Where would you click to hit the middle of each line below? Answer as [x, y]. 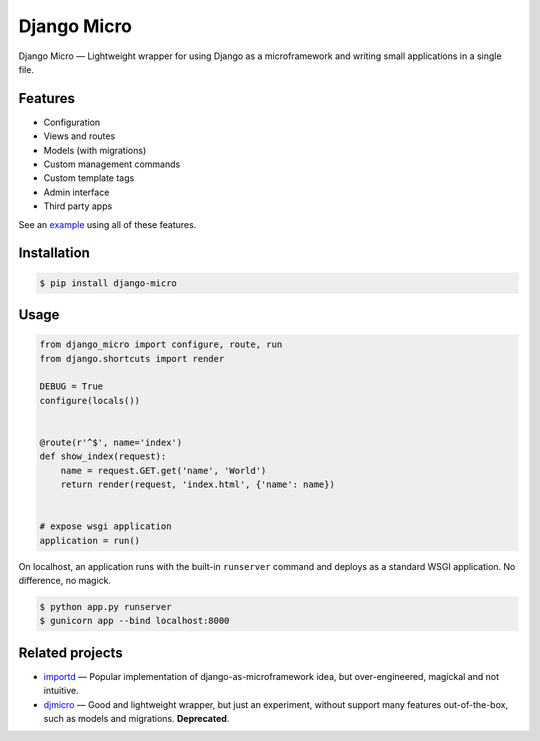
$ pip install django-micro [108, 283]
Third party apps [78, 206]
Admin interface [76, 192]
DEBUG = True [71, 386]
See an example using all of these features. [107, 224]
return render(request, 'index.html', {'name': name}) [197, 484]
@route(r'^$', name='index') [111, 442]
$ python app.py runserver [105, 606]
